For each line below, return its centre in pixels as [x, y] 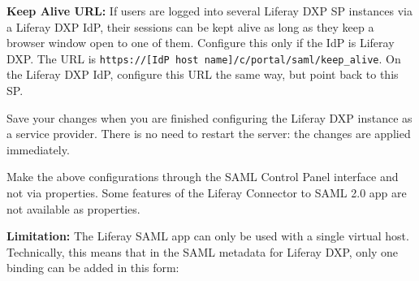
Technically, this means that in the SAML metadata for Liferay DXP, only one [203, 251]
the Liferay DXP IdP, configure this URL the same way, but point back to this [203, 74]
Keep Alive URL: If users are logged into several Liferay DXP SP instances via [209, 11]
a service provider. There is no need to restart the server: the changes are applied [209, 134]
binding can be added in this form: [93, 268]
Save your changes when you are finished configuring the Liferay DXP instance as [209, 117]
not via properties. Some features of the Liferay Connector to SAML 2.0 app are [207, 192]
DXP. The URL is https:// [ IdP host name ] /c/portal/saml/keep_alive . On [204, 58]
